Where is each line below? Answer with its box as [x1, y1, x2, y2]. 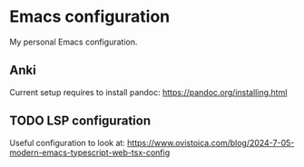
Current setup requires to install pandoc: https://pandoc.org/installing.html [9, 86, 288, 97]
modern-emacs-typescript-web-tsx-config [9, 147, 171, 158]
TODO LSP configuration [9, 113, 152, 129]
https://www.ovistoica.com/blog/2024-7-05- [126, 137, 295, 148]
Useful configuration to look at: [9, 137, 125, 148]
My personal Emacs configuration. [9, 36, 138, 47]
